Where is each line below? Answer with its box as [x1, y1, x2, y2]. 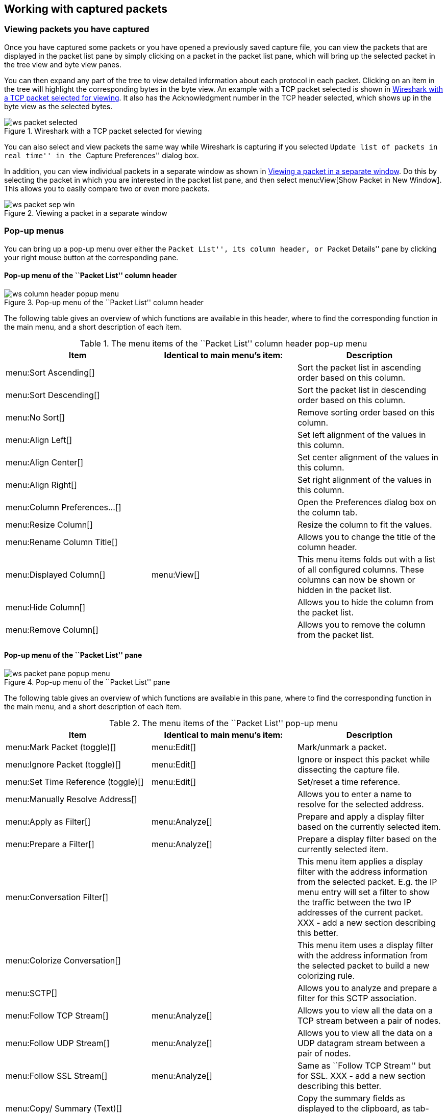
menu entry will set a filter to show [297, 886, 430, 897]
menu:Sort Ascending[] [6, 367, 95, 378]
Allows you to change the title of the [297, 531, 436, 542]
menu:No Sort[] [6, 412, 65, 423]
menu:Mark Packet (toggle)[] [6, 741, 116, 752]
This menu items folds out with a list [297, 554, 436, 564]
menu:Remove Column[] [6, 624, 98, 635]
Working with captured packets [4, 3, 168, 15]
